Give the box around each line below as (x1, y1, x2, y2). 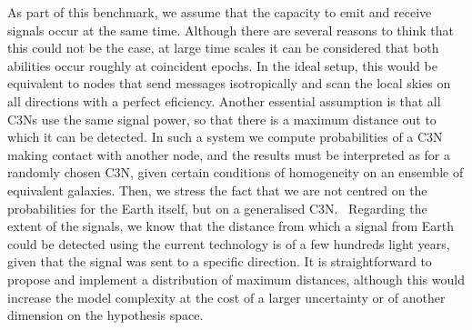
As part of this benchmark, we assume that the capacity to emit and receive (7, 3, 432, 21)
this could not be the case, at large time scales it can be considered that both (7, 38, 439, 57)
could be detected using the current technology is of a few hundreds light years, (7, 234, 450, 253)
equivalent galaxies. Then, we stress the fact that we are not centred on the (7, 180, 427, 199)
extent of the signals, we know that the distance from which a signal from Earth (7, 216, 454, 235)
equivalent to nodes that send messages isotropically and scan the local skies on (7, 74, 451, 93)
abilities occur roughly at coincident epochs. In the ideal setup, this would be (7, 55, 437, 75)
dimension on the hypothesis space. (7, 305, 204, 325)
